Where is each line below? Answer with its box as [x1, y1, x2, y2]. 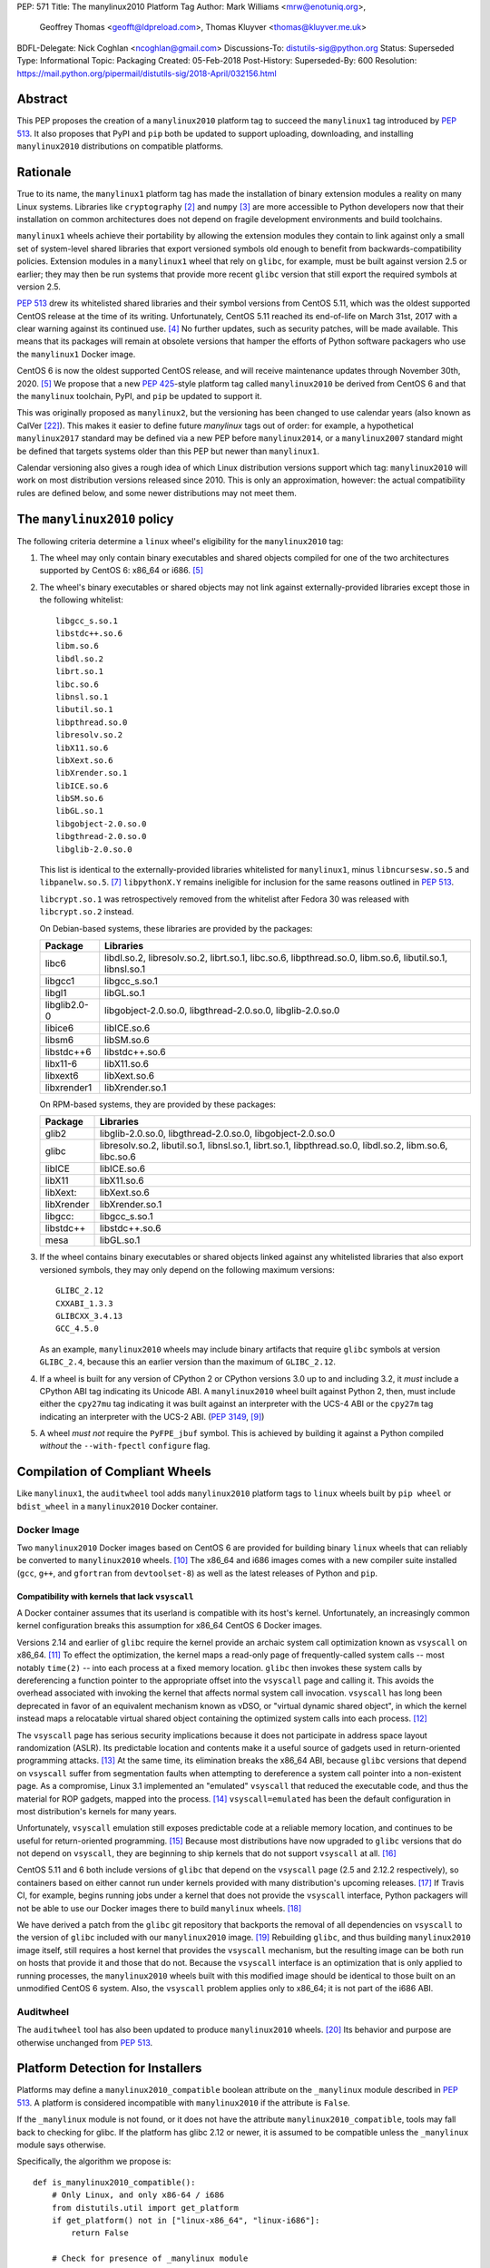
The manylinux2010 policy [16, 511, 174, 526]
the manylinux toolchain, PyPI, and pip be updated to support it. [16, 391, 262, 402]
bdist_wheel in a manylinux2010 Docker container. [16, 1501, 219, 1511]
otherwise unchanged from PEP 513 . [16, 2037, 153, 2048]
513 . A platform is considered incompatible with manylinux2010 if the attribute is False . [16, 2097, 351, 2108]
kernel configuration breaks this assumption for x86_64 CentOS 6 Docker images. [16, 1620, 322, 1631]
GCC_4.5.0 [55, 1324, 99, 1334]
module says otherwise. [16, 2139, 106, 2150]
